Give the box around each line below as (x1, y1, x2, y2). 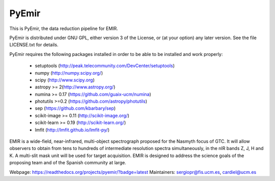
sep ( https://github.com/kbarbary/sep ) (35, 105, 116, 111)
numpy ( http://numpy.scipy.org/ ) (35, 70, 103, 76)
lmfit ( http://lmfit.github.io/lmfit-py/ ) (35, 127, 109, 133)
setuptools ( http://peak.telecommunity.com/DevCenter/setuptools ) (35, 63, 175, 69)
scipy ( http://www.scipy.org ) (35, 77, 95, 83)
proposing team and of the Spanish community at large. (9, 160, 127, 166)
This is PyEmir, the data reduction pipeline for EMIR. (9, 25, 118, 32)
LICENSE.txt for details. (9, 42, 59, 48)
